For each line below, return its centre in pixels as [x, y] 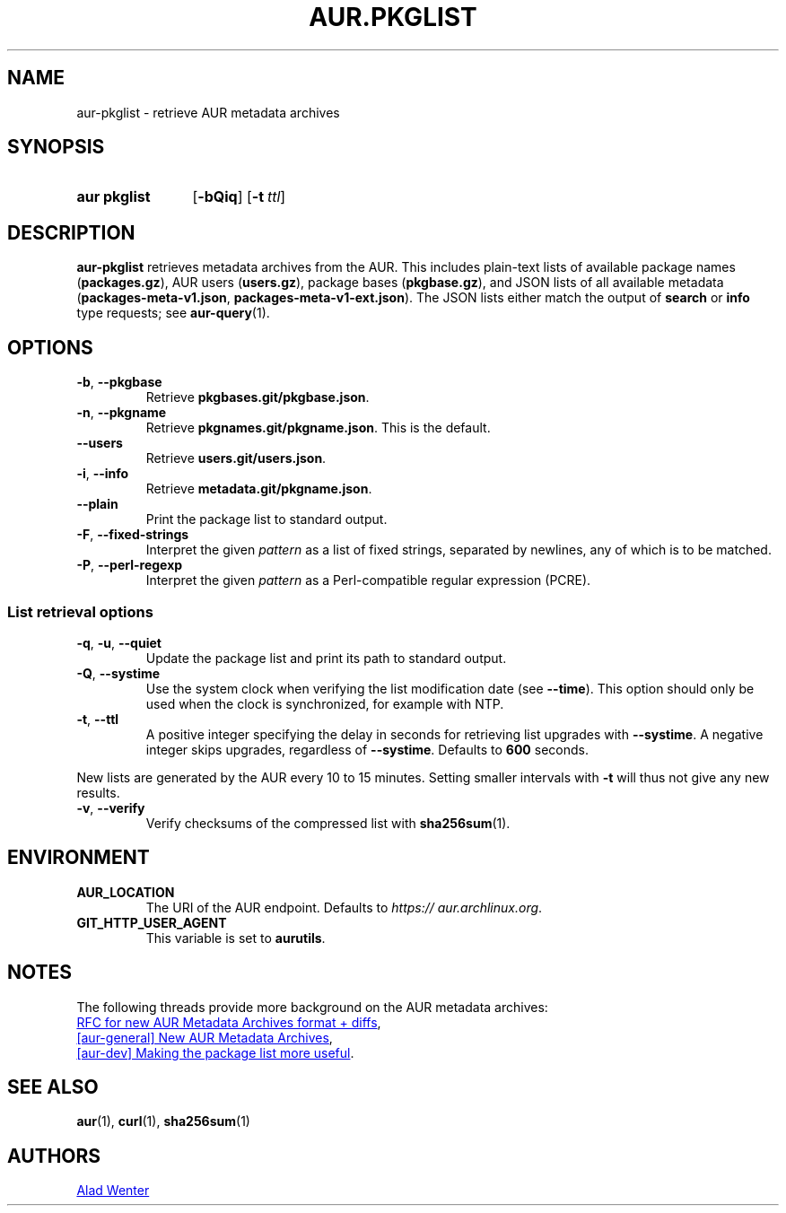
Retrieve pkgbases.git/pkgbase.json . [258, 397]
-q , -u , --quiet [119, 642]
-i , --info [103, 474]
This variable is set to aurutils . [236, 938]
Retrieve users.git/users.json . [236, 458]
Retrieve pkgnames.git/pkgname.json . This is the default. [318, 428]
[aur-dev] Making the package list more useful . [215, 1052]
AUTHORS [54, 1156]
